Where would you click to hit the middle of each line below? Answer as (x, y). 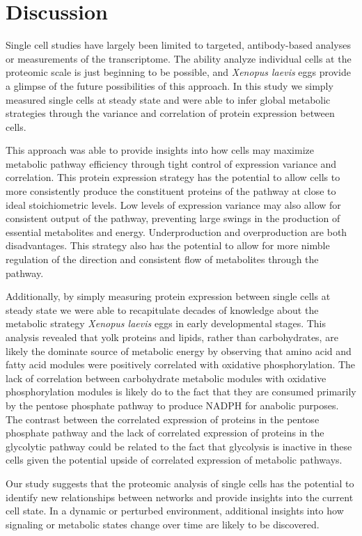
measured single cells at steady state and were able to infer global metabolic (168, 99)
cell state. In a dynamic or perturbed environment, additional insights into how (175, 511)
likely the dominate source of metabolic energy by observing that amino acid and (179, 350)
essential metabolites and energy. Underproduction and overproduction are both (176, 231)
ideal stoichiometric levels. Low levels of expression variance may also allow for (173, 204)
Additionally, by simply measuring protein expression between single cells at (168, 296)
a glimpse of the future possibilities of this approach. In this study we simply (170, 85)
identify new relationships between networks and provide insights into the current (180, 497)
